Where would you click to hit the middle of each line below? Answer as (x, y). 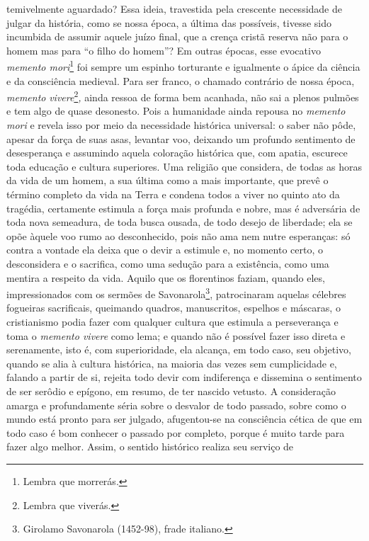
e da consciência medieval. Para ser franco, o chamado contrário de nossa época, (181, 80)
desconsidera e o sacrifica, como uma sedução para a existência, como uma (168, 263)
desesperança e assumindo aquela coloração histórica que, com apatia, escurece (177, 153)
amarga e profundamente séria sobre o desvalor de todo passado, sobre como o (176, 405)
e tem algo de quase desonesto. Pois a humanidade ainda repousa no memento (176, 111)
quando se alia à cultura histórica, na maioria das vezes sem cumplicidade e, (172, 363)
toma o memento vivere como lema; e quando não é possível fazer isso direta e (176, 335)
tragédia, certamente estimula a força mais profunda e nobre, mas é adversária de (183, 208)
